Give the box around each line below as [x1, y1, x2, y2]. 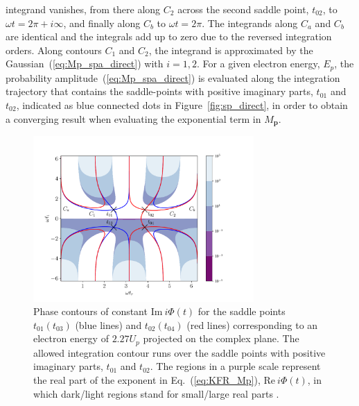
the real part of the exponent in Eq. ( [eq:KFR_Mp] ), [33, 372, 261, 387]
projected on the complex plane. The [143, 331, 299, 346]
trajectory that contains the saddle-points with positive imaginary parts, [6, 84, 313, 99]
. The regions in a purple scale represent [150, 359, 321, 373]
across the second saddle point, [177, 2, 309, 16]
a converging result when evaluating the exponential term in [6, 111, 261, 126]
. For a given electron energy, [196, 56, 320, 71]
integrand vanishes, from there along [6, 2, 161, 16]
